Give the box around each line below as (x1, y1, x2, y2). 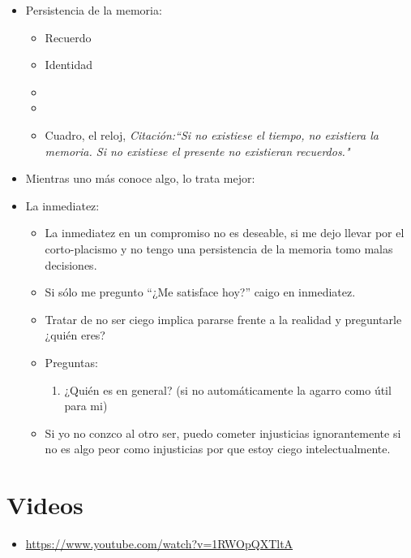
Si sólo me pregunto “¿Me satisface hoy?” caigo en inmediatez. (45, 283, 356, 301)
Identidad (45, 56, 92, 73)
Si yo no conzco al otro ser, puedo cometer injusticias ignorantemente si (45, 424, 401, 441)
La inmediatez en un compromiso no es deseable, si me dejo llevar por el (45, 224, 405, 241)
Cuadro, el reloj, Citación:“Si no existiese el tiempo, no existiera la (45, 126, 379, 143)
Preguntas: (45, 353, 98, 370)
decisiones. (45, 256, 97, 273)
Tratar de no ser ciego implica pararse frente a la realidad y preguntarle (45, 310, 402, 327)
